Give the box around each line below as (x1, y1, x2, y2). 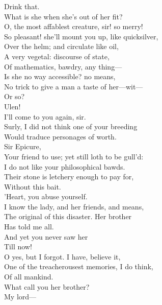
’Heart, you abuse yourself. (4, 191, 88, 202)
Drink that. (4, 1, 40, 11)
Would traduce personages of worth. (4, 131, 117, 142)
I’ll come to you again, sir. (4, 111, 86, 122)
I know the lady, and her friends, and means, (4, 201, 144, 212)
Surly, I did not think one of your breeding (4, 121, 138, 132)
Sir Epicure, (4, 141, 41, 152)
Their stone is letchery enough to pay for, (4, 171, 134, 182)
